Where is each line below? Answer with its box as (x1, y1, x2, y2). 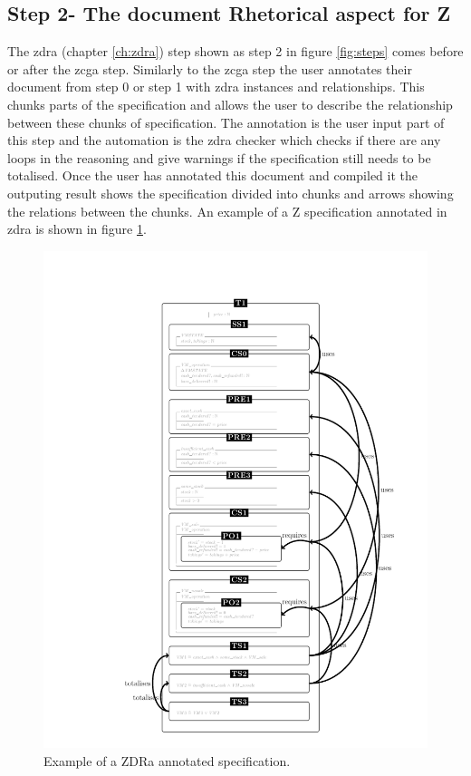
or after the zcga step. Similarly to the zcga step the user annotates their (7, 59, 412, 78)
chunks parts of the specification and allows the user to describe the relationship (7, 94, 453, 113)
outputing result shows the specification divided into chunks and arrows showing (7, 183, 454, 202)
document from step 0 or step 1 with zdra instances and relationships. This (7, 77, 425, 96)
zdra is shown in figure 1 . (7, 219, 147, 238)
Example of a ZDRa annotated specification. (43, 751, 291, 770)
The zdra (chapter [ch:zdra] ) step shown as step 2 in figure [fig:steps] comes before (7, 42, 464, 61)
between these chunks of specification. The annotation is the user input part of (7, 112, 445, 131)
